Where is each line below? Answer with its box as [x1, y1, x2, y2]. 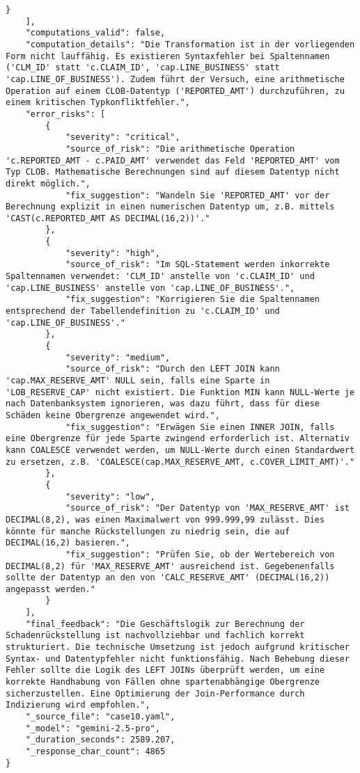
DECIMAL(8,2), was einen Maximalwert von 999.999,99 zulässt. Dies [6, 514, 325, 525]
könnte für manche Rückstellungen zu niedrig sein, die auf [6, 526, 290, 536]
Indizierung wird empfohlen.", [6, 700, 150, 710]
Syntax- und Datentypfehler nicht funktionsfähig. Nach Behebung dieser [6, 653, 350, 664]
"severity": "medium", [65, 352, 171, 362]
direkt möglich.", [6, 178, 91, 189]
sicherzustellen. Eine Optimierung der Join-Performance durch [6, 688, 305, 699]
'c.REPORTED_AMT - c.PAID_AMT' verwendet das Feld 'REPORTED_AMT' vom [6, 155, 340, 166]
